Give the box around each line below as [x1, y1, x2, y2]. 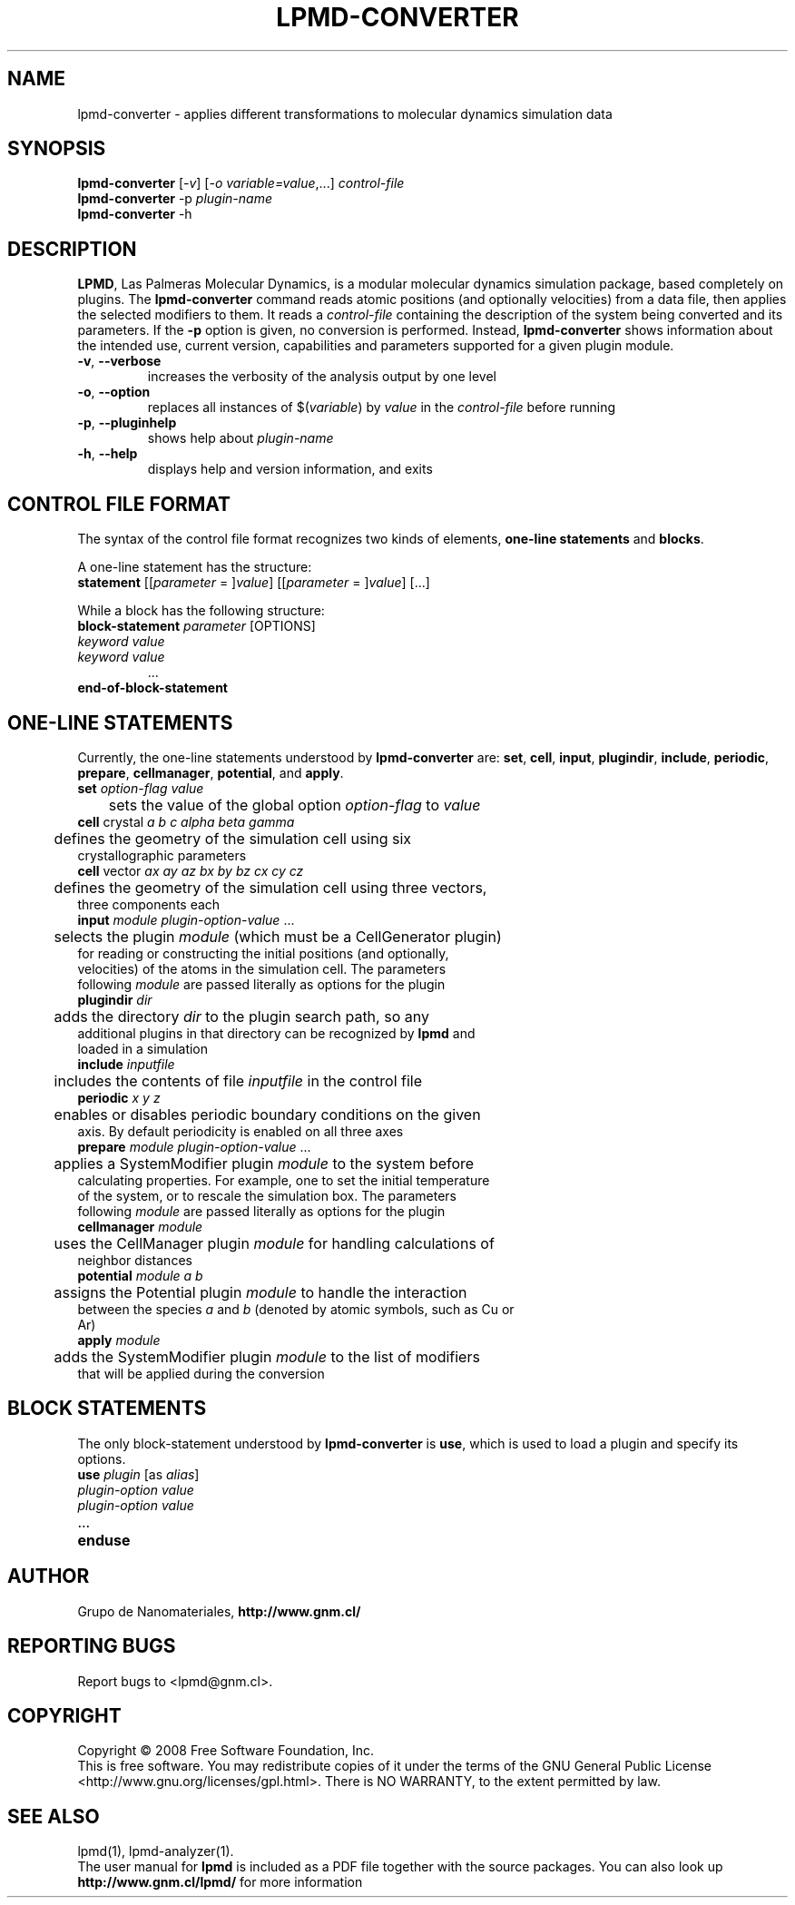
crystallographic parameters [77, 847, 247, 863]
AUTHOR [7, 1565, 90, 1588]
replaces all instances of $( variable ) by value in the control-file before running [147, 399, 615, 416]
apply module [77, 1331, 161, 1348]
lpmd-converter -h [77, 206, 192, 222]
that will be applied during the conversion [77, 1365, 325, 1381]
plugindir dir [77, 991, 152, 1007]
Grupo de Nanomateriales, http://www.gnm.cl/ [77, 1603, 361, 1619]
